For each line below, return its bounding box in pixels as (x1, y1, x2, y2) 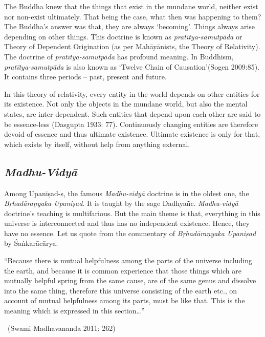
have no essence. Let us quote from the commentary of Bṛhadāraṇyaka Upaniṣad (4, 227, 256, 238)
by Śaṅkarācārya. (4, 238, 58, 248)
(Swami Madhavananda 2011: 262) (7, 322, 116, 333)
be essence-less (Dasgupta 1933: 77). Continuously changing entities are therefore (4, 118, 258, 129)
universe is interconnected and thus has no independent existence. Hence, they (4, 218, 250, 228)
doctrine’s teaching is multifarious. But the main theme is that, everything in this (4, 207, 260, 218)
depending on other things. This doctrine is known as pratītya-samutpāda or (4, 31, 242, 41)
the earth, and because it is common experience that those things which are (4, 265, 241, 276)
